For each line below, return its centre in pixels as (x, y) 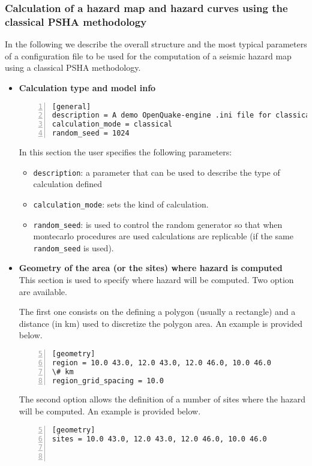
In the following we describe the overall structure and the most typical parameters (156, 44)
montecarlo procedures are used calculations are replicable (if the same (163, 236)
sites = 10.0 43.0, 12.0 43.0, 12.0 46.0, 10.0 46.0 (159, 439)
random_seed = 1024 (91, 133)
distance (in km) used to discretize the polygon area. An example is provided (160, 323)
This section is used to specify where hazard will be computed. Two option (156, 280)
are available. (43, 291)
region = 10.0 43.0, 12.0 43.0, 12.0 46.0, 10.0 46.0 (161, 363)
